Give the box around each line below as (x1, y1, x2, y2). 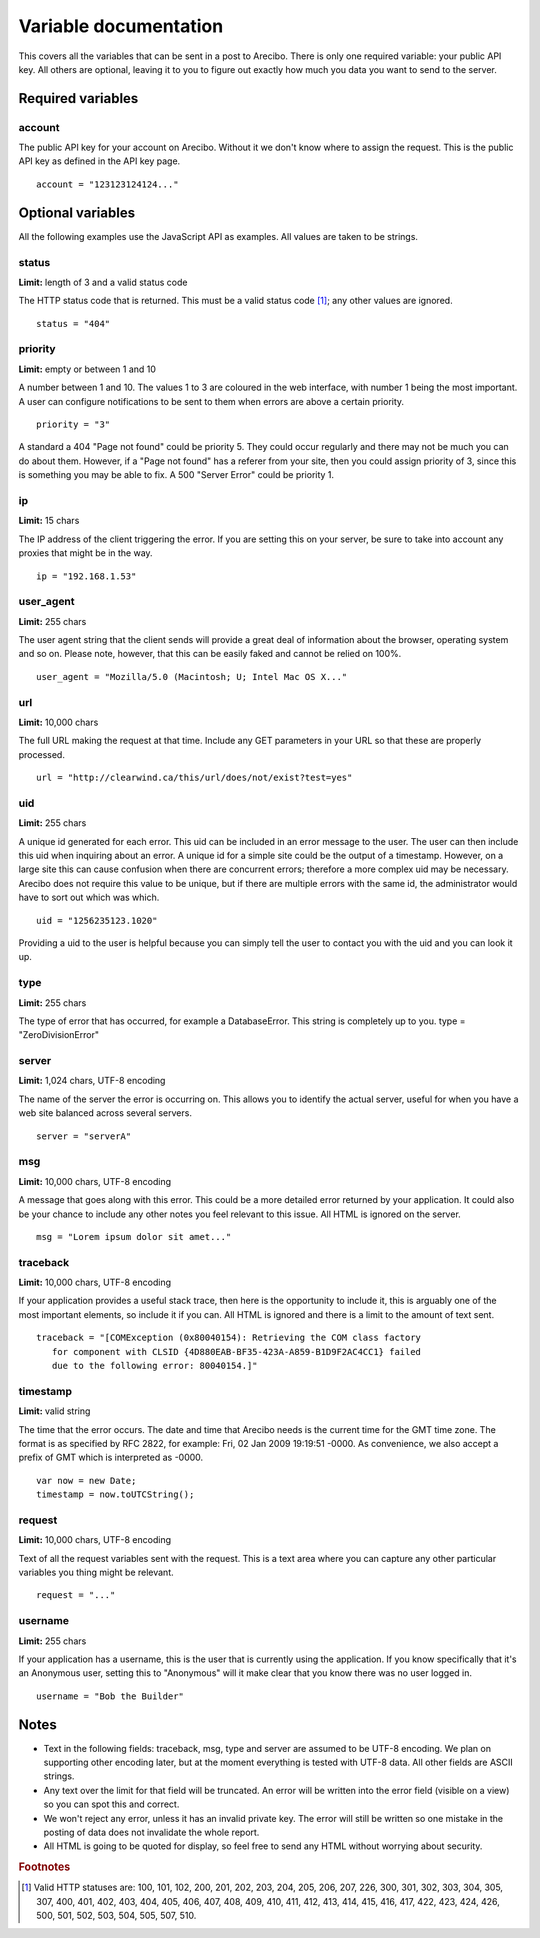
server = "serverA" (36, 1130, 132, 1142)
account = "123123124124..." (36, 178, 179, 190)
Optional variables (18, 204, 135, 221)
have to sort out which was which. (18, 891, 160, 904)
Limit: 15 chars (18, 515, 80, 527)
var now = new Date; (36, 1475, 137, 1486)
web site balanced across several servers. (18, 1107, 192, 1119)
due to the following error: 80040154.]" (51, 1360, 259, 1372)
